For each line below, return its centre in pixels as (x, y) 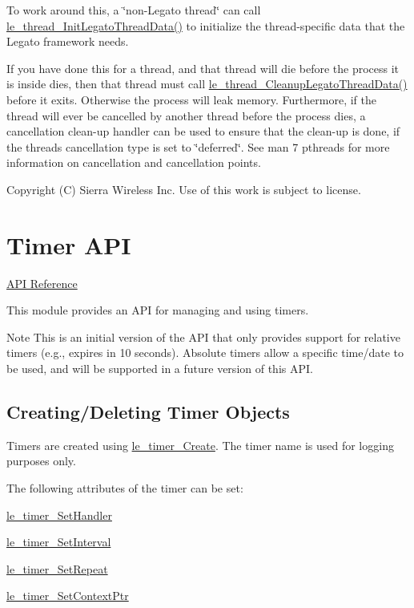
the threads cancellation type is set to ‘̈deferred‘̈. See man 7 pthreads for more (198, 146)
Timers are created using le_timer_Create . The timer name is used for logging (200, 445)
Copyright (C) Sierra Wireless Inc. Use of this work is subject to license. (184, 189)
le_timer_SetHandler (59, 515)
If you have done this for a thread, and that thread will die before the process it (203, 68)
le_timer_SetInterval (59, 542)
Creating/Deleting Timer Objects (148, 412)
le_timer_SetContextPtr (68, 596)
